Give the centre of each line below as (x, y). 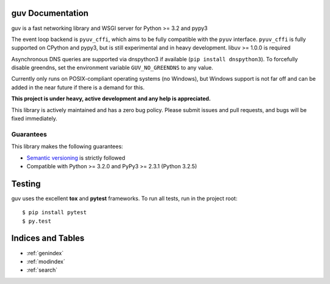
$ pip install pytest (54, 212)
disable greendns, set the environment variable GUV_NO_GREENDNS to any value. (112, 68)
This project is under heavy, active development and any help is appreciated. (111, 99)
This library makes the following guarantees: (67, 146)
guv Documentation (50, 13)
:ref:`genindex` (45, 253)
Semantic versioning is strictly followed (76, 158)
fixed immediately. (34, 119)
